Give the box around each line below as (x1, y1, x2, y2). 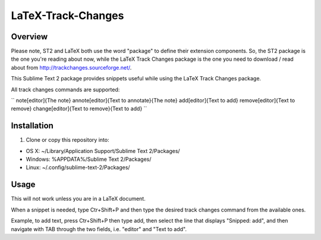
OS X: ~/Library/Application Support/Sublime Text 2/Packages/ (26, 147, 181, 154)
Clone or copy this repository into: (26, 136, 109, 144)
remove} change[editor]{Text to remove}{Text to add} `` (11, 105, 147, 113)
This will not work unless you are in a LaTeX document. (11, 195, 146, 202)
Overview (11, 32, 48, 42)
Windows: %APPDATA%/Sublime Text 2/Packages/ (26, 155, 152, 163)
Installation (11, 121, 53, 131)
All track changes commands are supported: (11, 86, 120, 93)
